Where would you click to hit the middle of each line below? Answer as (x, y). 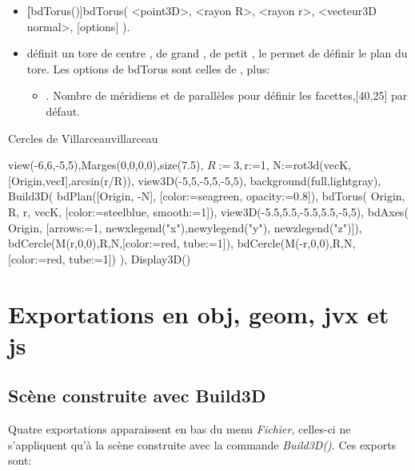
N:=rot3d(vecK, (312, 165)
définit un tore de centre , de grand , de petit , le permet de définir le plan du (217, 53)
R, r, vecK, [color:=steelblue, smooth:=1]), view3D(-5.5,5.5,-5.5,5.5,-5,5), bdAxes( (208, 211)
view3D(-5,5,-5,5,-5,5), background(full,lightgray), (259, 180)
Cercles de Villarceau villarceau (83, 138)
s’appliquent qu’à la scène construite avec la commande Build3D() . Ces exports (202, 444)
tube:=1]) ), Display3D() (130, 258)
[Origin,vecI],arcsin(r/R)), (71, 180)
